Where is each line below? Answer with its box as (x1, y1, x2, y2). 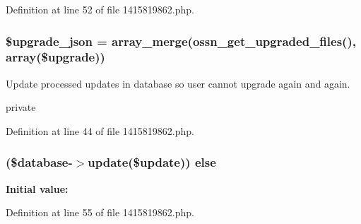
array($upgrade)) (6, 48, 105, 66)
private (6, 100, 36, 114)
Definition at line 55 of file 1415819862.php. (6, 205, 195, 220)
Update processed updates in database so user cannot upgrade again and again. (6, 76, 350, 90)
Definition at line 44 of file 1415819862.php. (6, 123, 195, 138)
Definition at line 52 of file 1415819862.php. (6, 2, 195, 16)
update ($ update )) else (88, 153, 216, 171)
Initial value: (6, 181, 69, 196)
